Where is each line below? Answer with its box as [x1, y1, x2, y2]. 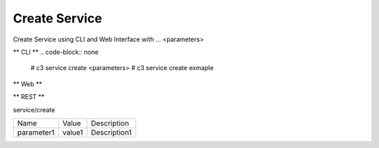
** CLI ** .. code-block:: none [13, 48, 99, 56]
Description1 [91, 127, 132, 137]
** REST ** [13, 93, 45, 101]
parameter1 [17, 127, 55, 137]
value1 [62, 127, 84, 137]
